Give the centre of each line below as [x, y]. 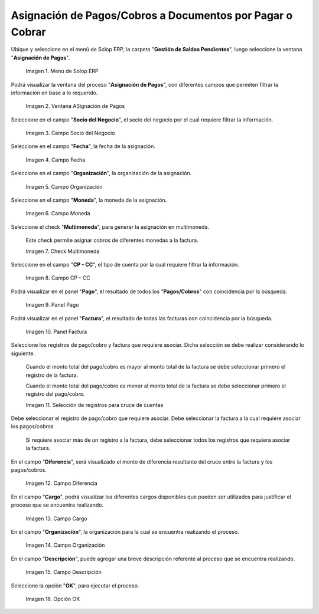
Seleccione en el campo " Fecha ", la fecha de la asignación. [83, 146]
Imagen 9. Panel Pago [52, 305]
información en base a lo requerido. [54, 93]
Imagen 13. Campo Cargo [57, 518]
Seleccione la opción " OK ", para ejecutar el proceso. [75, 585]
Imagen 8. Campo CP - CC [58, 278]
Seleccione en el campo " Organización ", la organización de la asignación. [101, 173]
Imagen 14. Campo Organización [65, 545]
